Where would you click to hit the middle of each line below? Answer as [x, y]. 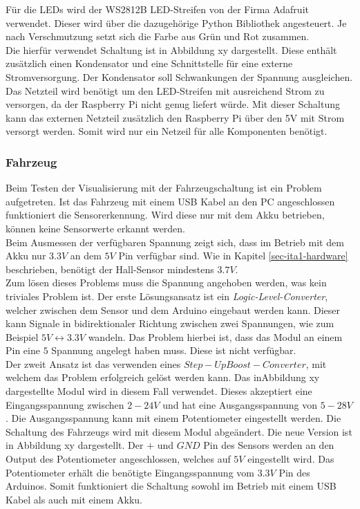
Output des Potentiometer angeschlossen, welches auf [118, 459]
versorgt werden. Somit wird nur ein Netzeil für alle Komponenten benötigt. [167, 131]
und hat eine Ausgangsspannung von [240, 404]
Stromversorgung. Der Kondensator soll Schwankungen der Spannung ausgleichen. [179, 76]
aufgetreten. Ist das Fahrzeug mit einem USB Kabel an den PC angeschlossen [170, 201]
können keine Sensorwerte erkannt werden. [96, 228]
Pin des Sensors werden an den [269, 445]
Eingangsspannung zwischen [65, 404]
